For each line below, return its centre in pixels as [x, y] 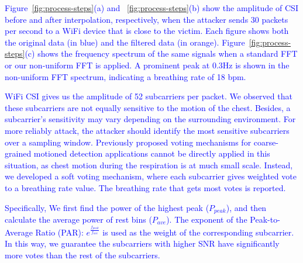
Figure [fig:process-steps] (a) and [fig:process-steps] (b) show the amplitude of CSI [151, 8]
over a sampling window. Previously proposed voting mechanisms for [128, 142]
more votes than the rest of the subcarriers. [82, 255]
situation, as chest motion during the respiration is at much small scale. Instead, [149, 165]
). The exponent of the [207, 219]
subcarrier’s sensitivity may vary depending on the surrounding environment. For [150, 119]
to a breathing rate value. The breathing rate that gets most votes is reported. [145, 187]
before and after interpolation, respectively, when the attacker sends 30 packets [147, 19]
